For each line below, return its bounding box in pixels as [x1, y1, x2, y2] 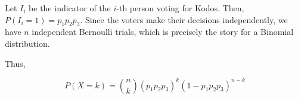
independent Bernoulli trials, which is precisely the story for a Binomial [32, 25, 294, 38]
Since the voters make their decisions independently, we [85, 13, 288, 25]
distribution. [5, 37, 50, 49]
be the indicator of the [29, 2, 111, 14]
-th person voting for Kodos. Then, [116, 2, 244, 14]
